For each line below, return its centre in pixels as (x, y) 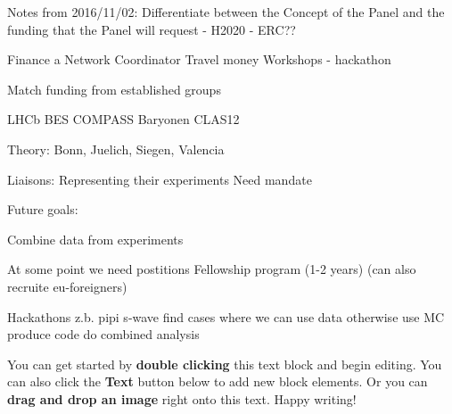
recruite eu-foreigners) (67, 286)
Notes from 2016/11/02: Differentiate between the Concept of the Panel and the (226, 12)
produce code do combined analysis (103, 334)
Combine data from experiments (95, 239)
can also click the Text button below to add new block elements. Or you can (218, 381)
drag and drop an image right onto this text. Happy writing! (182, 398)
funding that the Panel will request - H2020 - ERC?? (152, 29)
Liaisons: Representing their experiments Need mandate (160, 179)
